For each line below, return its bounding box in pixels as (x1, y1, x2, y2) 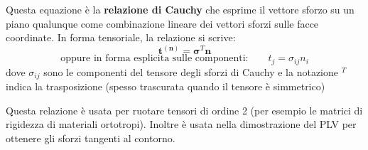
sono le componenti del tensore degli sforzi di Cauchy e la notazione (43, 64, 338, 79)
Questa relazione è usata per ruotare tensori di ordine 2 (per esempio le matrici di (6, 102, 363, 117)
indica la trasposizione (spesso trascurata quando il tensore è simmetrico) (6, 79, 325, 94)
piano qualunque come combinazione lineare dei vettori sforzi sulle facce (6, 16, 319, 31)
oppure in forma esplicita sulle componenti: (60, 53, 249, 64)
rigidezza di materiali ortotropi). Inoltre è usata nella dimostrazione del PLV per (6, 117, 357, 132)
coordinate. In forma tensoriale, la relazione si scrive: (6, 30, 236, 45)
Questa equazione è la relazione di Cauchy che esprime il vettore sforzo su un (6, 2, 355, 16)
